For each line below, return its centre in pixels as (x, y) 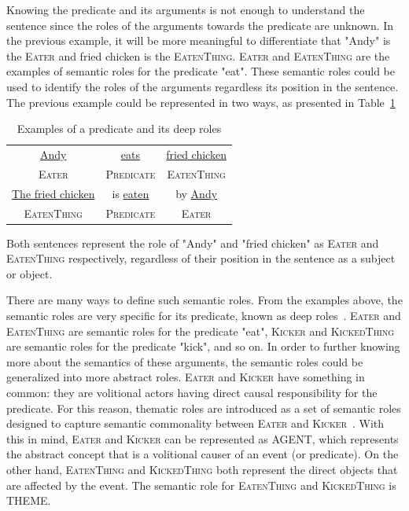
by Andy (197, 193)
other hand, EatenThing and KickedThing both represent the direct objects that (202, 469)
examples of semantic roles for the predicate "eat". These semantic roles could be (201, 71)
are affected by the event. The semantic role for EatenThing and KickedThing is (201, 485)
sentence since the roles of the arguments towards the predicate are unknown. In (200, 25)
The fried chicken (53, 193)
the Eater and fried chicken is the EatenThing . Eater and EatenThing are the (198, 55)
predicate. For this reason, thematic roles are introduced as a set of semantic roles (204, 408)
